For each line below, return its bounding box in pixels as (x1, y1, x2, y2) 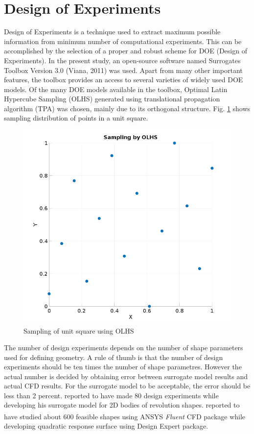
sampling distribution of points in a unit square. (4, 113, 148, 123)
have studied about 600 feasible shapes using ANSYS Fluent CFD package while (4, 411, 246, 421)
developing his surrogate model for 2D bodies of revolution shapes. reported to (4, 400, 240, 410)
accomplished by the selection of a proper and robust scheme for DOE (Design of (4, 46, 247, 56)
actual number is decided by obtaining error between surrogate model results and (4, 371, 248, 381)
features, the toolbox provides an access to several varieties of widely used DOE (4, 74, 243, 85)
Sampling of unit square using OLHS (23, 326, 134, 336)
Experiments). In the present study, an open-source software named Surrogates (4, 55, 241, 65)
